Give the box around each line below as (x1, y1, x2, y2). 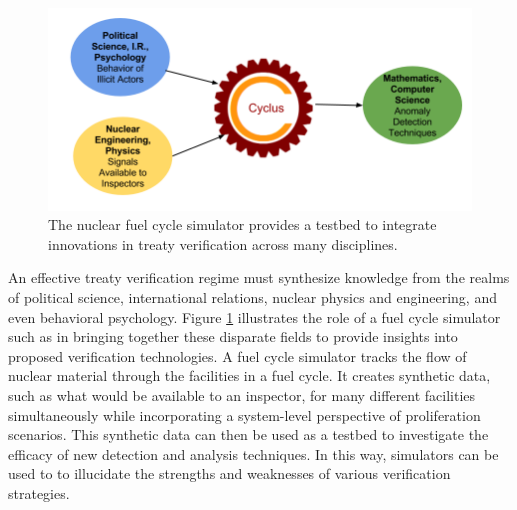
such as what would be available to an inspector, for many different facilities (8, 384, 476, 405)
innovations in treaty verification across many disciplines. (48, 233, 398, 254)
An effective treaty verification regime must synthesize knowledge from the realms (8, 267, 510, 288)
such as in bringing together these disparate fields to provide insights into (8, 326, 458, 347)
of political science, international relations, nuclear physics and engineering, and (8, 286, 497, 307)
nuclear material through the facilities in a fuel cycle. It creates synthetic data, (8, 365, 491, 386)
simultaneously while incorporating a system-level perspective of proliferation (8, 404, 481, 425)
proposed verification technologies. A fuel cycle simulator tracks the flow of (8, 345, 467, 366)
